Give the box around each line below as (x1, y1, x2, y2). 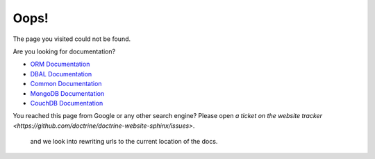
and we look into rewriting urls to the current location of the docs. (30, 137, 218, 146)
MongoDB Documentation (30, 89, 105, 97)
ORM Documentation (30, 60, 90, 69)
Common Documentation (30, 80, 102, 88)
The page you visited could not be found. (12, 35, 131, 43)
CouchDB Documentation (30, 99, 103, 107)
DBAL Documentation (30, 69, 92, 78)
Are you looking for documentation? (12, 47, 116, 56)
